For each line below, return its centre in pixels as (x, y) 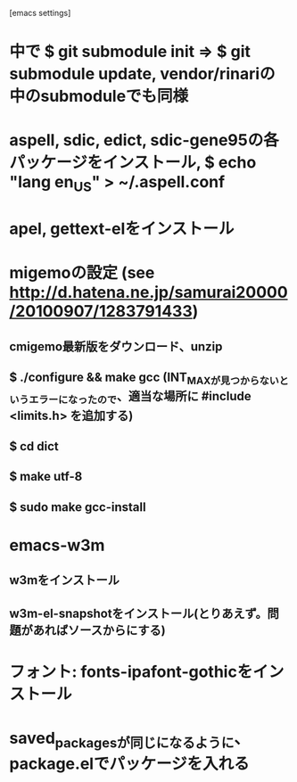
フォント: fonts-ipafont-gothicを (131, 671)
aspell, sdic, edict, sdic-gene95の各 (144, 140)
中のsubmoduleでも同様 (99, 96)
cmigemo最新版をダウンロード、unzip (116, 346)
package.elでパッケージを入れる (129, 764)
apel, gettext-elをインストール (122, 229)
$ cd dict (34, 446)
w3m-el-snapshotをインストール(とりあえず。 (138, 613)
